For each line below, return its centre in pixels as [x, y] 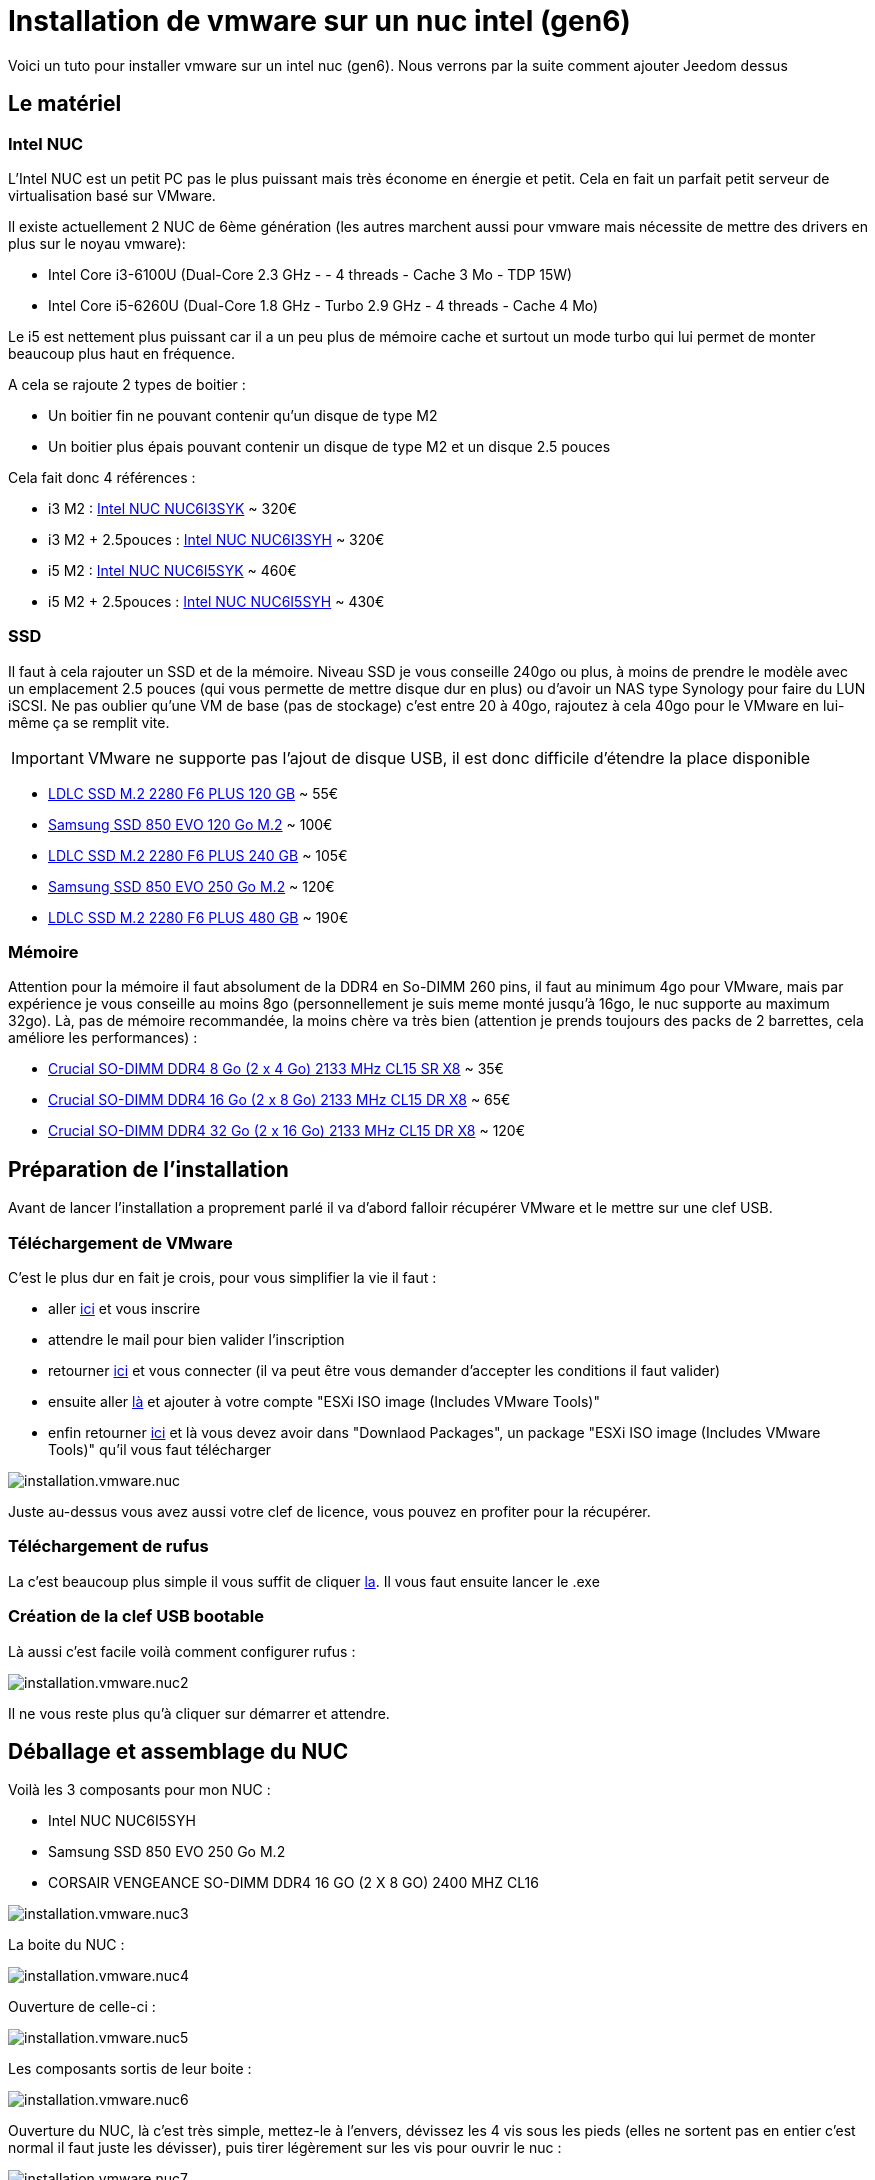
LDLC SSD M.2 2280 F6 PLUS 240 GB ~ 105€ [198, 855]
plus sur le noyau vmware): [97, 243]
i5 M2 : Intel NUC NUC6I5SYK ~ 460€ [172, 570]
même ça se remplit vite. [89, 722]
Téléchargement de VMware [120, 1242]
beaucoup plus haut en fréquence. [121, 353]
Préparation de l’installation [148, 1169]
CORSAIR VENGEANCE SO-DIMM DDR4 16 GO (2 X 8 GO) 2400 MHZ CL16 [293, 1883]
